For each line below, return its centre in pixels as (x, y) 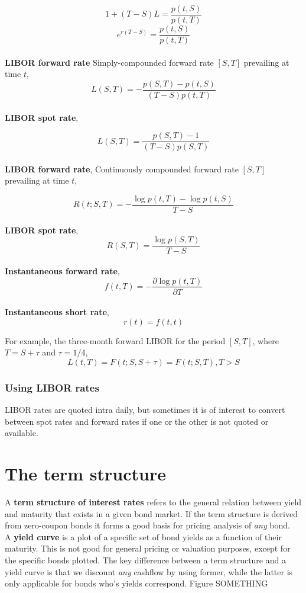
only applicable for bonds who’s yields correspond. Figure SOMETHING (136, 583)
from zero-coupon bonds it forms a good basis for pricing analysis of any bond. (147, 525)
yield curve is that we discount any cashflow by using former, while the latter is (149, 571)
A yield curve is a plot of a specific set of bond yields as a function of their (143, 536)
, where (266, 340)
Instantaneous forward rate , (62, 270)
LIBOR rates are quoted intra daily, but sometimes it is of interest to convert (145, 410)
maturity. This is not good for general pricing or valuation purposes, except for (148, 548)
